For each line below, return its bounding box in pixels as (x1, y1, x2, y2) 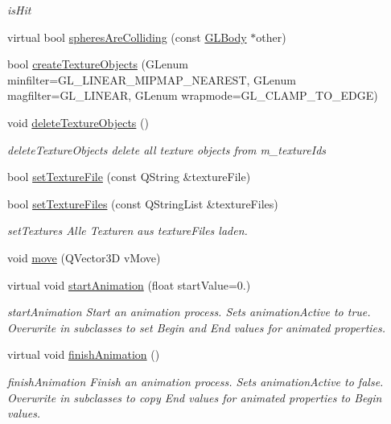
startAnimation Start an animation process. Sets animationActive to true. (7, 303, 371, 320)
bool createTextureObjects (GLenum (7, 56, 188, 72)
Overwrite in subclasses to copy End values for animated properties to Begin (7, 389, 382, 405)
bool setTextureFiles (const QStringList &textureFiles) (7, 195, 278, 212)
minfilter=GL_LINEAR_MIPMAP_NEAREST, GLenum (7, 71, 296, 88)
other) (256, 28, 286, 45)
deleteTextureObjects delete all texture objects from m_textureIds (7, 141, 327, 158)
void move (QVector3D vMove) (7, 249, 161, 266)
